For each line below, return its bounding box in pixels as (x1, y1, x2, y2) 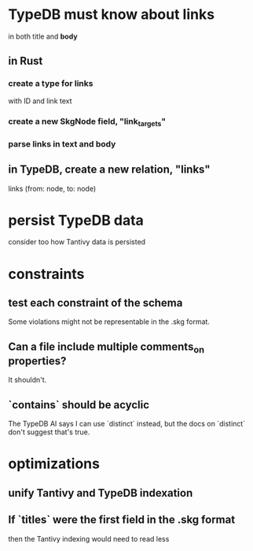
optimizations (8, 455, 101, 473)
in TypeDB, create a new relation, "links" (8, 163, 211, 177)
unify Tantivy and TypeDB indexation (8, 486, 193, 500)
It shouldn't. (8, 375, 47, 385)
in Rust (8, 54, 43, 68)
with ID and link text (8, 96, 72, 106)
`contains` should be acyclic (8, 398, 150, 411)
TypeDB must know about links (8, 6, 214, 24)
